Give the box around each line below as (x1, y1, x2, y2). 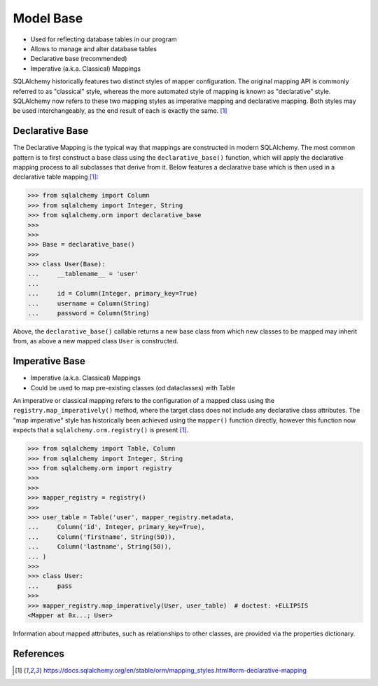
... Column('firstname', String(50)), (27, 533, 176, 541)
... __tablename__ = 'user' (27, 270, 139, 278)
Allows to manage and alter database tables (30, 44, 157, 53)
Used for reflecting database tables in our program (30, 35, 177, 43)
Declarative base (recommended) (30, 55, 127, 63)
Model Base (13, 11, 83, 26)
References (13, 647, 64, 659)
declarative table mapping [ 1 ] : (13, 172, 99, 181)
